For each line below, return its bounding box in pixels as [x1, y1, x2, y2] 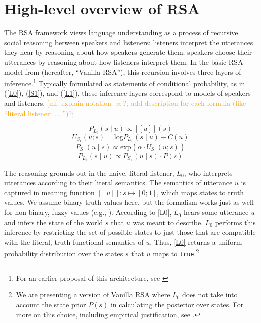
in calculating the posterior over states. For [110, 299, 244, 309]
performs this [215, 217, 256, 227]
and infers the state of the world [4, 217, 103, 227]
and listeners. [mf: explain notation [4, 97, 112, 108]
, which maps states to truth [157, 187, 244, 197]
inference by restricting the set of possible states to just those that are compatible [4, 227, 256, 237]
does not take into [182, 289, 238, 300]
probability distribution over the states [4, 248, 123, 259]
